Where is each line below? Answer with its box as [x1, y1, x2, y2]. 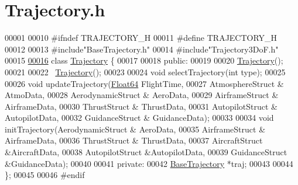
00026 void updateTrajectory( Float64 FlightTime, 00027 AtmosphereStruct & [5, 77, 284, 89]
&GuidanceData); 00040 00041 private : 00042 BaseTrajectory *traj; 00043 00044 [5, 157, 293, 169]
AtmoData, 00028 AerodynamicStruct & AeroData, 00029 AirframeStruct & [5, 89, 279, 101]
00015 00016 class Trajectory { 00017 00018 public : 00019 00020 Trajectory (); [5, 54, 283, 67]
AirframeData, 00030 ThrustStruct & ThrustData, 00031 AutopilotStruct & [5, 100, 278, 112]
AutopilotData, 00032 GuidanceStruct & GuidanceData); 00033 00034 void [5, 111, 274, 124]
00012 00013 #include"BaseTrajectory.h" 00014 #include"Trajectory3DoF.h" [5, 43, 279, 55]
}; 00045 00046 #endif [5, 169, 85, 181]
